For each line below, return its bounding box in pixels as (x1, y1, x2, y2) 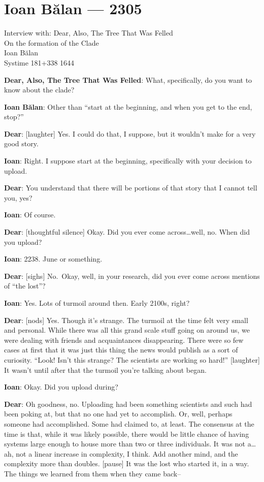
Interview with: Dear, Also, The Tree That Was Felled (4, 27, 173, 38)
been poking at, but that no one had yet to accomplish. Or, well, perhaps (4, 408, 233, 419)
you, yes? (4, 192, 32, 203)
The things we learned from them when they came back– (4, 468, 181, 478)
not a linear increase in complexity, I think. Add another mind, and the (16, 448, 238, 459)
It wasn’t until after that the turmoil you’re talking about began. (4, 364, 207, 375)
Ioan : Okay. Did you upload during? (4, 381, 118, 392)
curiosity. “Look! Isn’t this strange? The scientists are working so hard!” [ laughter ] (4, 354, 260, 365)
